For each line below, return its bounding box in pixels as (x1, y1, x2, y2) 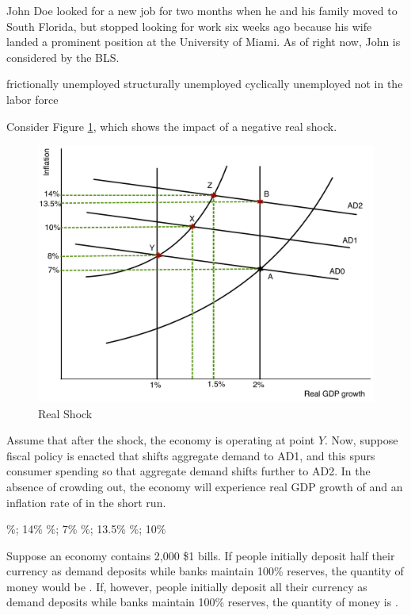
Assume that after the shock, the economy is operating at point (6, 432, 315, 448)
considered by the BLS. (6, 48, 120, 65)
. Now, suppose (325, 432, 398, 448)
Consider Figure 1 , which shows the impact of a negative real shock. (6, 117, 337, 134)
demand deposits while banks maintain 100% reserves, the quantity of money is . (6, 594, 398, 610)
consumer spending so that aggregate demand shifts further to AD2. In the (6, 463, 371, 479)
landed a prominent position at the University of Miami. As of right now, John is (6, 33, 401, 50)
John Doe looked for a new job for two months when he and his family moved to (6, 2, 398, 18)
